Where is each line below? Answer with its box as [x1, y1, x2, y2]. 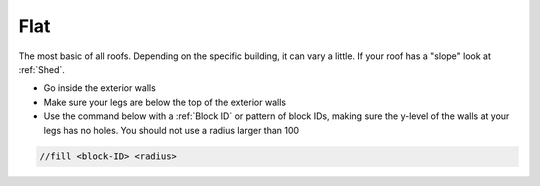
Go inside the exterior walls [43, 82, 157, 94]
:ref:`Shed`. [18, 63, 65, 75]
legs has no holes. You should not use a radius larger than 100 [43, 124, 300, 136]
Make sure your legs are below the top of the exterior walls [43, 96, 287, 108]
